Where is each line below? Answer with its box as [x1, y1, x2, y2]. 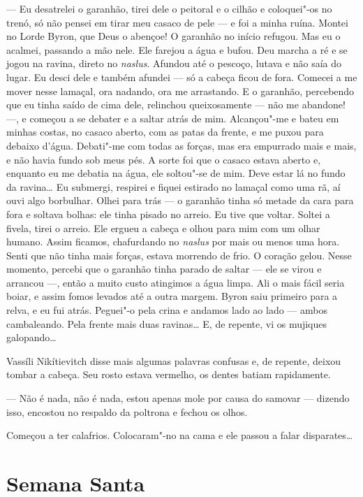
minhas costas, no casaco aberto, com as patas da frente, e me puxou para [6, 124, 324, 139]
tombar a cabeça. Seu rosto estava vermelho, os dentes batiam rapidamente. [6, 367, 331, 382]
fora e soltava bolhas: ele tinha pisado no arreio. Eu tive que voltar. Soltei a [6, 206, 330, 221]
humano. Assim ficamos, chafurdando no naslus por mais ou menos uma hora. [6, 234, 340, 249]
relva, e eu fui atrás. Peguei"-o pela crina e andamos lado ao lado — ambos [6, 303, 327, 317]
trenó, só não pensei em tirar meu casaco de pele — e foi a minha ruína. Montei [6, 15, 348, 29]
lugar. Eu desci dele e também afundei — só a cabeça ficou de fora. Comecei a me [6, 69, 357, 84]
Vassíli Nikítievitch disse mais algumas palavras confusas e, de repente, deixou [6, 353, 341, 368]
